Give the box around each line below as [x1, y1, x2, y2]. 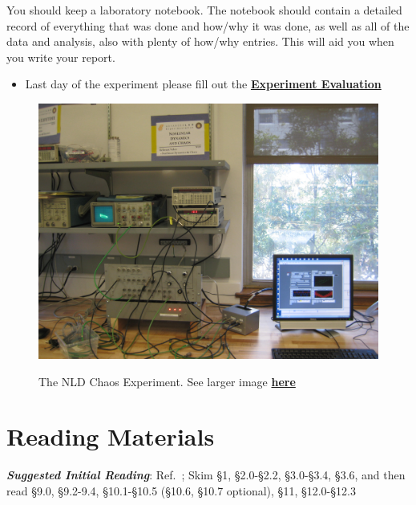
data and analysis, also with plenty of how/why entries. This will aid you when [6, 33, 394, 50]
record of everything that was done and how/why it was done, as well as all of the [6, 17, 410, 34]
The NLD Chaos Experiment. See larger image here [38, 373, 296, 389]
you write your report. [6, 48, 115, 65]
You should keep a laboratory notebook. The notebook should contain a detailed [6, 2, 402, 18]
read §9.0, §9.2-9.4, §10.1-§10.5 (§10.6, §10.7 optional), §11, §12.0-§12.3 [6, 482, 356, 499]
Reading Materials [6, 420, 215, 453]
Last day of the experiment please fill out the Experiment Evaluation [25, 75, 382, 92]
